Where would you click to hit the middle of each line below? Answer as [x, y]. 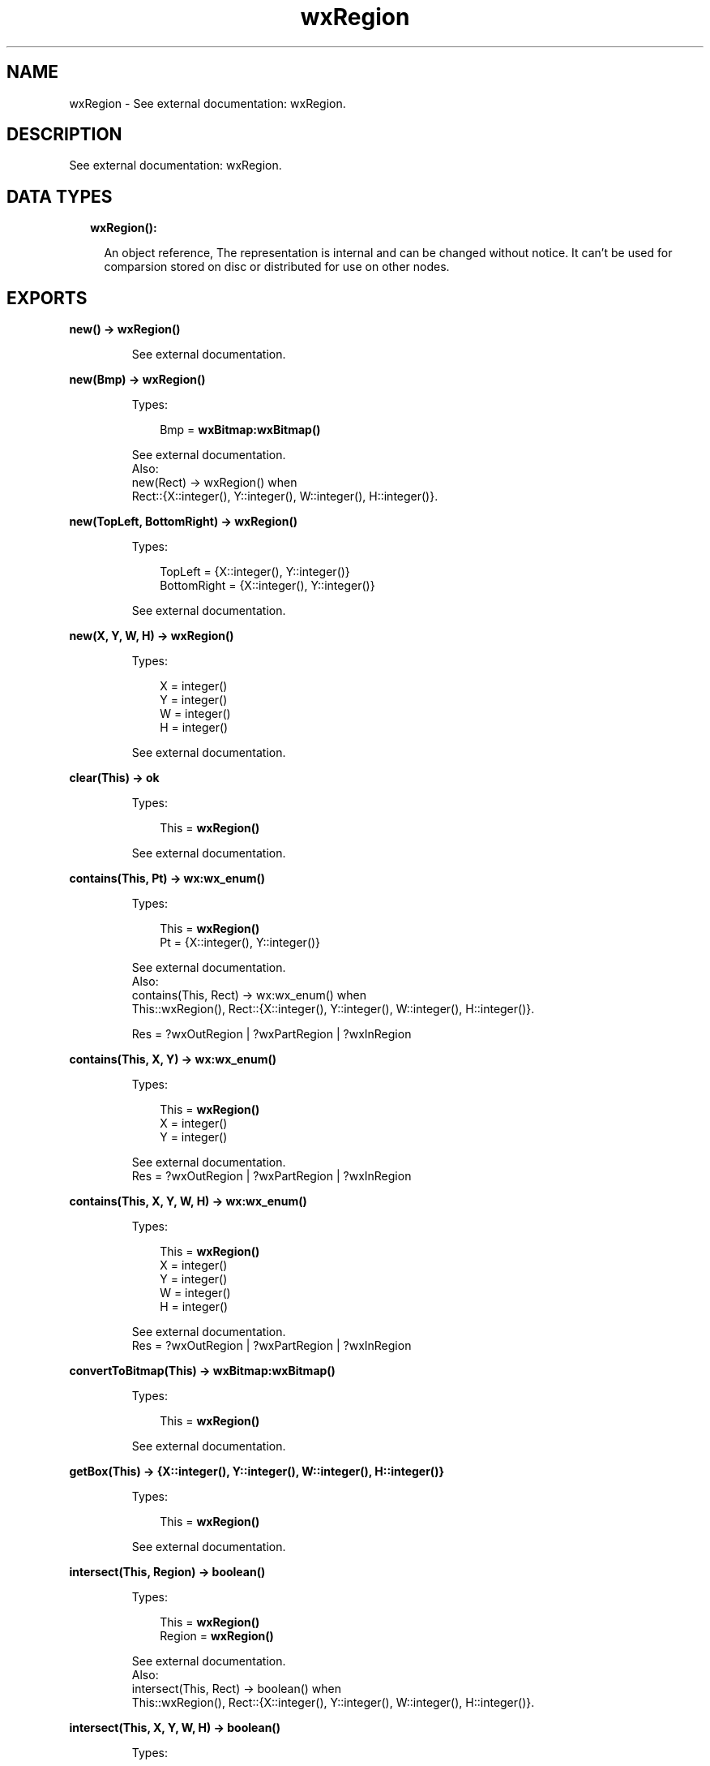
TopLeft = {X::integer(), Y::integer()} [255, 572]
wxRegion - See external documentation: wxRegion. [207, 103]
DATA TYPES [60, 196]
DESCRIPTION [64, 135]
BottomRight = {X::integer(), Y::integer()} [267, 586]
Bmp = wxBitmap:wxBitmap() [240, 430]
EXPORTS [47, 298]
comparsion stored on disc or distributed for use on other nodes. [277, 267]
